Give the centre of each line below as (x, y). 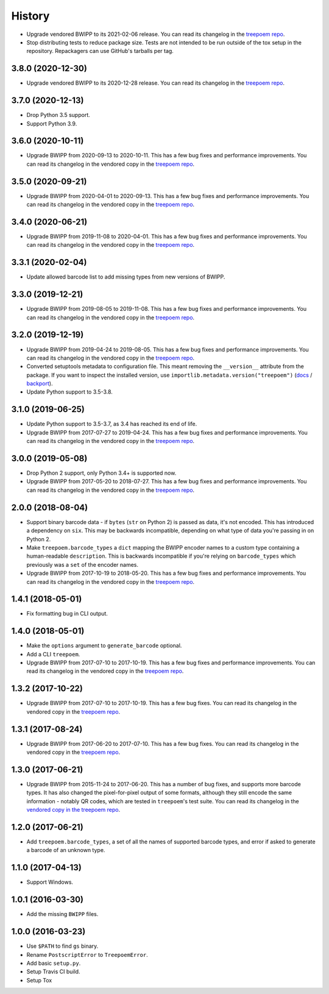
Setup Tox (39, 980)
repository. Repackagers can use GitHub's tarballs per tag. (100, 51)
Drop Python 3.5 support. (58, 115)
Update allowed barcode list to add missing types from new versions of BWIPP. (126, 277)
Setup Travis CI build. (53, 971)
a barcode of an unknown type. (66, 850)
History (30, 16)
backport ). (40, 383)
